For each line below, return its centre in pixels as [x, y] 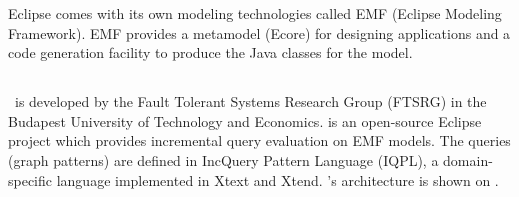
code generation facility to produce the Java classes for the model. [210, 52]
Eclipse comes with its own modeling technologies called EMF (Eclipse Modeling [255, 13]
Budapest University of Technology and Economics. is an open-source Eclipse [245, 120]
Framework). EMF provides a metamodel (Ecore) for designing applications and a [259, 32]
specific [30, 179]
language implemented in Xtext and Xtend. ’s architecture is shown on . [277, 179]
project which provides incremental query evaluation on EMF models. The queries [259, 140]
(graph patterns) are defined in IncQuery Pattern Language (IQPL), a [223, 159]
